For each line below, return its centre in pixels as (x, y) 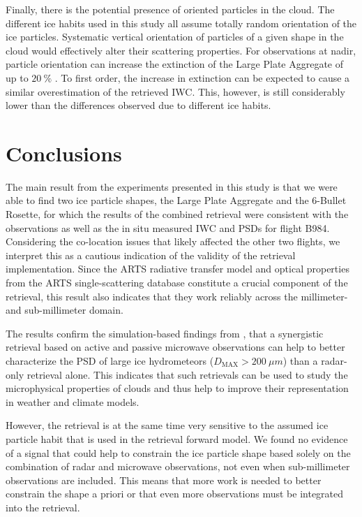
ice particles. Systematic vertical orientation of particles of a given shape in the (175, 37)
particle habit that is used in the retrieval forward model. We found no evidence (177, 438)
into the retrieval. (43, 507)
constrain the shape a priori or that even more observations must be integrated (175, 494)
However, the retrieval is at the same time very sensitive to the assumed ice (167, 425)
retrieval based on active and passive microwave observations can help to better (175, 347)
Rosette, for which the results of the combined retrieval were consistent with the (177, 214)
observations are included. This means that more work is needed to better (164, 480)
